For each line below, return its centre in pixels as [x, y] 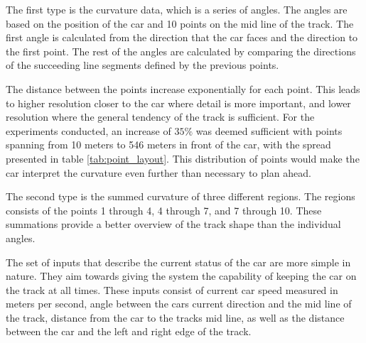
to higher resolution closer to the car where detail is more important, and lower [178, 103]
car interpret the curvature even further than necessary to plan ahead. [158, 172]
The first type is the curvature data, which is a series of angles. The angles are [177, 9]
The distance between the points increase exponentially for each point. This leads [183, 88]
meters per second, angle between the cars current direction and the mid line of [179, 304]
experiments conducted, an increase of [88, 130]
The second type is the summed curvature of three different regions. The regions [181, 196]
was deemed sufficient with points [269, 130]
